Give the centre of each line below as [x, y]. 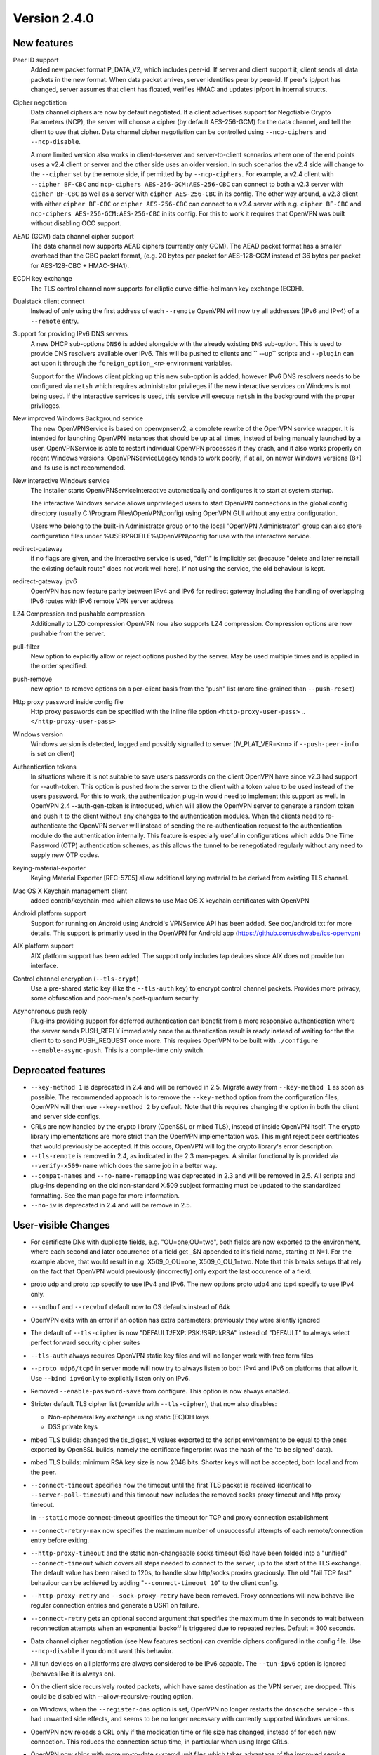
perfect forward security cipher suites [85, 1343]
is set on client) [53, 754]
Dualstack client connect [49, 301]
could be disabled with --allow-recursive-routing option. [112, 1696]
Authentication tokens [45, 767]
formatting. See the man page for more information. [105, 1195]
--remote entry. [55, 321]
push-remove [33, 679]
